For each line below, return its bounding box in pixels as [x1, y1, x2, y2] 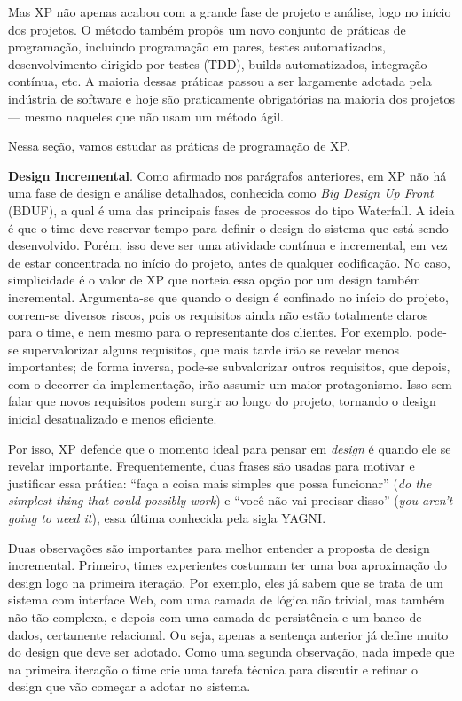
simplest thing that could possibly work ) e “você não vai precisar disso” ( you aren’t [8, 491, 453, 510]
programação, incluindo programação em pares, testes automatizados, [8, 37, 386, 56]
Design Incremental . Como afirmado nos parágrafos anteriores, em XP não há [8, 166, 447, 184]
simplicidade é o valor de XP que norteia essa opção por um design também [8, 270, 421, 289]
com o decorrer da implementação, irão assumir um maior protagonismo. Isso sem [8, 374, 452, 393]
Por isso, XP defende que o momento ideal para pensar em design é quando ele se [8, 439, 451, 457]
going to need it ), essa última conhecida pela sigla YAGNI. [8, 509, 326, 527]
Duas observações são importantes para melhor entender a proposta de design [8, 538, 430, 557]
